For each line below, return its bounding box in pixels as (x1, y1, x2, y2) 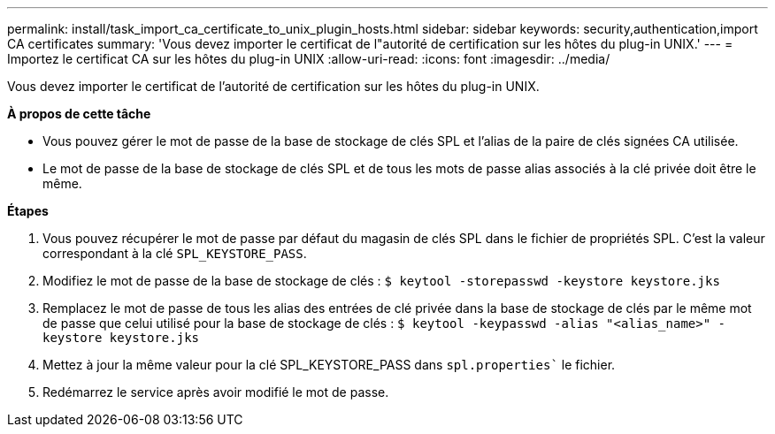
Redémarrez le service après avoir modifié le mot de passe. (42, 385, 389, 400)
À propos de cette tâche (7, 106, 151, 121)
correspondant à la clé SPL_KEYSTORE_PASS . (42, 246, 307, 261)
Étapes (7, 203, 49, 218)
